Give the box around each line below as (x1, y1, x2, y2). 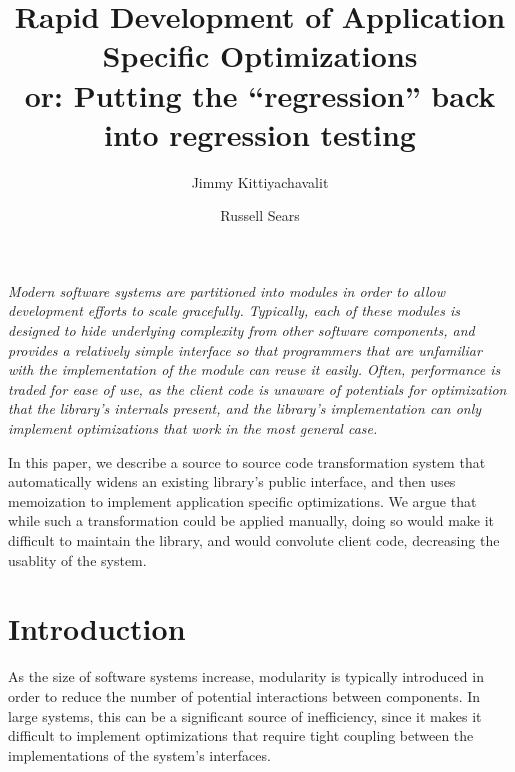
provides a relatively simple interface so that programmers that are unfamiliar (8, 339, 482, 360)
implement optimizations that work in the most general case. (8, 418, 378, 439)
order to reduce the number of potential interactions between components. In (8, 685, 481, 706)
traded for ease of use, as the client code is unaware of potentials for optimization (8, 378, 507, 399)
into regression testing (104, 113, 416, 154)
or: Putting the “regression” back (24, 74, 496, 115)
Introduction (8, 608, 186, 649)
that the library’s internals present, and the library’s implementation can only (8, 398, 482, 419)
